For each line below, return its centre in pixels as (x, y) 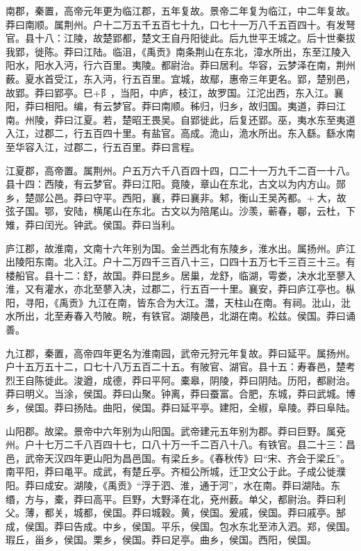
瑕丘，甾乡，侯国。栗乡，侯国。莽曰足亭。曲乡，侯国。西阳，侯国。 (161, 540)
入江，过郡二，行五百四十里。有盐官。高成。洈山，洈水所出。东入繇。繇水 (176, 133)
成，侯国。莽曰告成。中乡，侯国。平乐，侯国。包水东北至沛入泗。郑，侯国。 (180, 526)
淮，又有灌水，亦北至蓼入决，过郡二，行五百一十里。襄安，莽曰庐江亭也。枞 (180, 289)
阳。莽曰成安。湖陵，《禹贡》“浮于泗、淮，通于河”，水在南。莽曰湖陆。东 (173, 485)
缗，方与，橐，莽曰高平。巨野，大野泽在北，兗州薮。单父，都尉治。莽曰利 (176, 499)
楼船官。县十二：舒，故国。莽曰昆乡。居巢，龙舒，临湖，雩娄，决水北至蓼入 (180, 275)
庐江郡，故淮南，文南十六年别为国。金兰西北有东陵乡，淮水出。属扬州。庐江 (180, 248)
